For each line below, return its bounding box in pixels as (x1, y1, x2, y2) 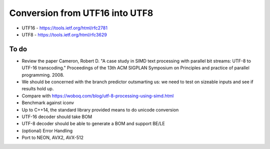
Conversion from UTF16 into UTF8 (9, 7, 153, 18)
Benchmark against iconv (21, 100, 74, 106)
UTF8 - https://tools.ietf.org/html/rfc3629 (21, 31, 107, 37)
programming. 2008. (21, 72, 64, 78)
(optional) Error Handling (21, 128, 73, 134)
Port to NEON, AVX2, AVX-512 (21, 135, 84, 141)
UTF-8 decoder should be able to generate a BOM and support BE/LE (21, 121, 165, 127)
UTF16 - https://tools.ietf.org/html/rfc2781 (21, 25, 107, 31)
